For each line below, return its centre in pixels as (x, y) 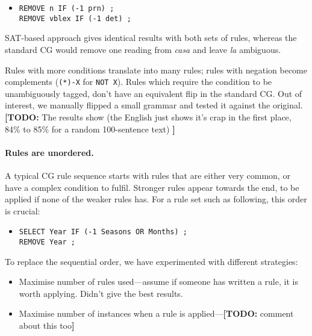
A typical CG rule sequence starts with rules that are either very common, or (148, 175)
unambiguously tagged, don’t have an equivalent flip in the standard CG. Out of (154, 93)
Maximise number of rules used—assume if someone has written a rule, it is (158, 282)
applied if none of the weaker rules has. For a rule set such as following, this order (156, 199)
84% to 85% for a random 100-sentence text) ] (90, 129)
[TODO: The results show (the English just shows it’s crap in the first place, (148, 117)
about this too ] (47, 325)
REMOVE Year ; (47, 242)
